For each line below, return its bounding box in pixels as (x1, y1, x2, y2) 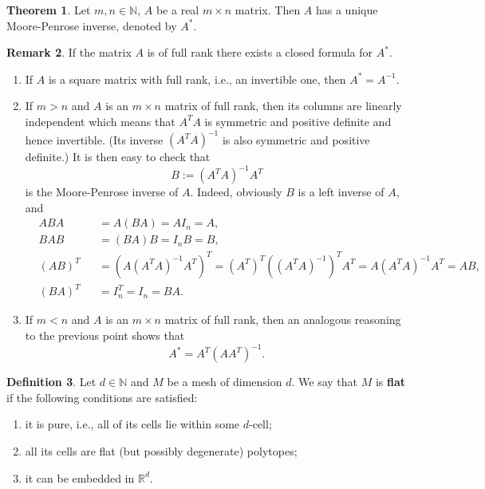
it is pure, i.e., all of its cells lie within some (25, 416, 240, 432)
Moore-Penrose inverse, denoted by (6, 17, 177, 34)
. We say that (291, 373, 358, 390)
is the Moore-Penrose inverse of (25, 183, 179, 200)
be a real (156, 2, 199, 18)
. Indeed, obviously (190, 183, 282, 200)
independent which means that (25, 112, 175, 129)
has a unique (315, 2, 378, 18)
